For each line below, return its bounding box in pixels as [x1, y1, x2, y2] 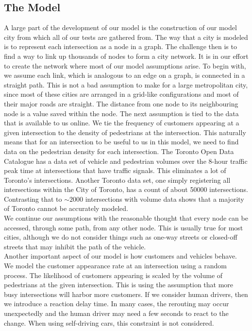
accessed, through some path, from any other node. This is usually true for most [4, 222, 243, 232]
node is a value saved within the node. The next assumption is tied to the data [4, 108, 239, 118]
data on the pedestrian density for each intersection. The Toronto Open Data [4, 146, 234, 156]
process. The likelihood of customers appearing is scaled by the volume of [4, 270, 223, 280]
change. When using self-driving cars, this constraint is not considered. [4, 317, 214, 328]
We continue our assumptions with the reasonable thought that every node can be [4, 213, 248, 223]
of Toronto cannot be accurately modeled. [4, 203, 128, 213]
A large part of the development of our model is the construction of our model [4, 22, 237, 33]
